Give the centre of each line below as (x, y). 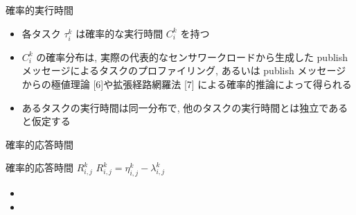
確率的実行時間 (39, 10)
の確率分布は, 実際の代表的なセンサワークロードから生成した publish (192, 57)
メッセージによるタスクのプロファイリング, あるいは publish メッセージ (184, 70)
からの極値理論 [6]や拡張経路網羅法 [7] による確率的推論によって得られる (187, 84)
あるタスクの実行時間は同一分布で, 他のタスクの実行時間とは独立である (185, 107)
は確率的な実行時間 (119, 33)
